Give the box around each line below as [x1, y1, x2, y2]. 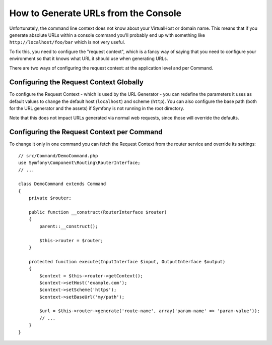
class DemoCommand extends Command [18, 181, 106, 187]
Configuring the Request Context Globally [9, 78, 144, 87]
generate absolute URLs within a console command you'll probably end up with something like [9, 32, 206, 38]
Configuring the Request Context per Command [9, 128, 163, 136]
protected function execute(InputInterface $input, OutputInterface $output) [28, 259, 226, 264]
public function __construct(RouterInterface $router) [28, 209, 167, 215]
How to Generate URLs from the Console [9, 8, 182, 19]
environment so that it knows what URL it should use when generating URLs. [9, 55, 168, 62]
